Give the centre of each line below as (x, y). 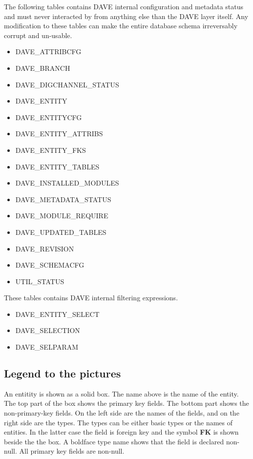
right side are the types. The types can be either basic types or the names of (118, 422)
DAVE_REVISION (45, 248)
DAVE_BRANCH (43, 68)
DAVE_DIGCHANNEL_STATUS (67, 84)
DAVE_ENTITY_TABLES (57, 166)
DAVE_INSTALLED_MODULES (67, 183)
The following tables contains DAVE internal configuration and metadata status (124, 6)
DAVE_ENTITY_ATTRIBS (59, 134)
